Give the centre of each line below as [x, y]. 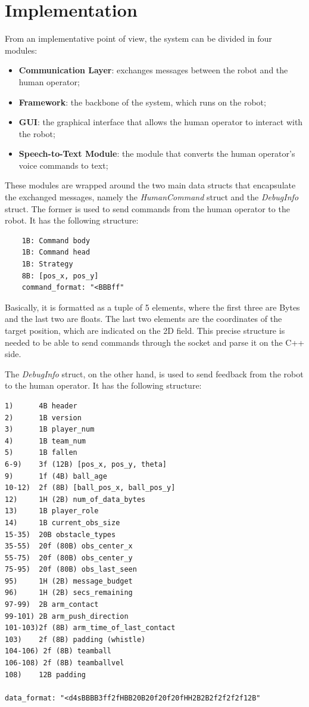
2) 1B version [43, 418]
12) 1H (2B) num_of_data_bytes [75, 499]
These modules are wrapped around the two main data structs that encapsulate [150, 185]
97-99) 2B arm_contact [52, 605]
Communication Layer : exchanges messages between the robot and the [153, 70]
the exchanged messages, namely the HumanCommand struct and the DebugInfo [152, 197]
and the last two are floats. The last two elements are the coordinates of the [143, 319]
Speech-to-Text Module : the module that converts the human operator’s [157, 154]
